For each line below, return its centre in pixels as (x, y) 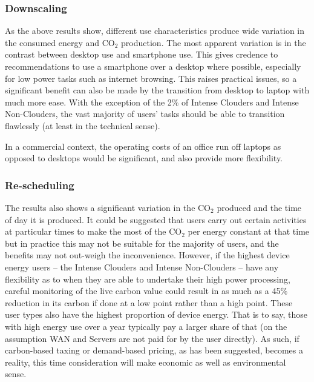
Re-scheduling (40, 185)
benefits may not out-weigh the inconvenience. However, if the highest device (147, 255)
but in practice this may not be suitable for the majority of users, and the (142, 243)
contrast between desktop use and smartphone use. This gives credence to (142, 54)
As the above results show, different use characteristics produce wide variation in (155, 31)
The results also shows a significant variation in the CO (108, 207)
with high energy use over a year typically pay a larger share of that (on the (146, 326)
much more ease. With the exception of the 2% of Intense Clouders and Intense (152, 102)
